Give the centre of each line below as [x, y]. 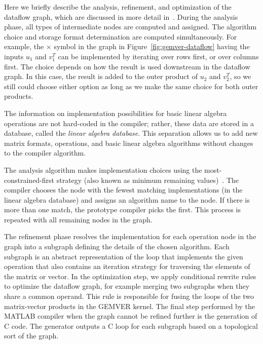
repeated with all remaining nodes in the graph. [78, 219]
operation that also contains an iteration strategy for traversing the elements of [127, 266]
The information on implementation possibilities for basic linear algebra [116, 113]
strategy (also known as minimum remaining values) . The [148, 180]
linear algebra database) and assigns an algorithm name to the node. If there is [127, 199]
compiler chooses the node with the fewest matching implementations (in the [123, 190]
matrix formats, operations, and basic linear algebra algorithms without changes [129, 143]
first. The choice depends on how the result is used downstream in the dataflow [127, 66]
